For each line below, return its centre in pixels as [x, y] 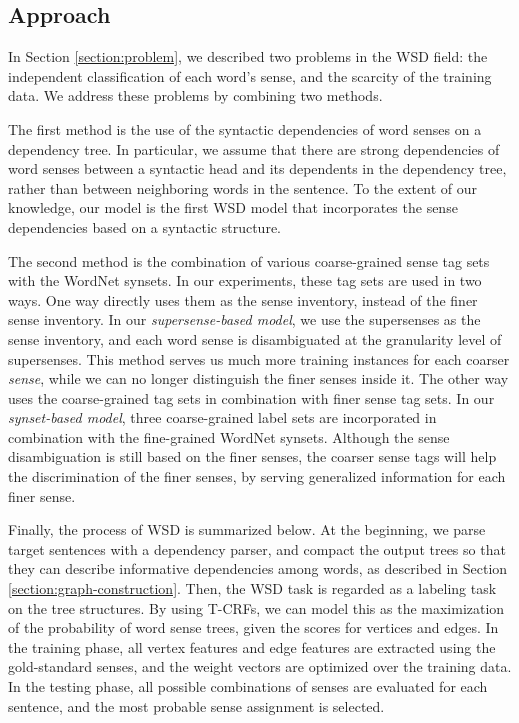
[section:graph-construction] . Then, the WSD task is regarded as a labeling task [252, 588]
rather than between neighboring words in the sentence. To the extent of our [242, 187]
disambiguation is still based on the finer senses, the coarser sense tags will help [252, 456]
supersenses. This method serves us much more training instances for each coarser [259, 358]
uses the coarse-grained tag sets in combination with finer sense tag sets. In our [251, 397]
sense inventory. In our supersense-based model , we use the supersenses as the [244, 319]
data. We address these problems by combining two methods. [195, 95]
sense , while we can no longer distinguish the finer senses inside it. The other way [258, 378]
